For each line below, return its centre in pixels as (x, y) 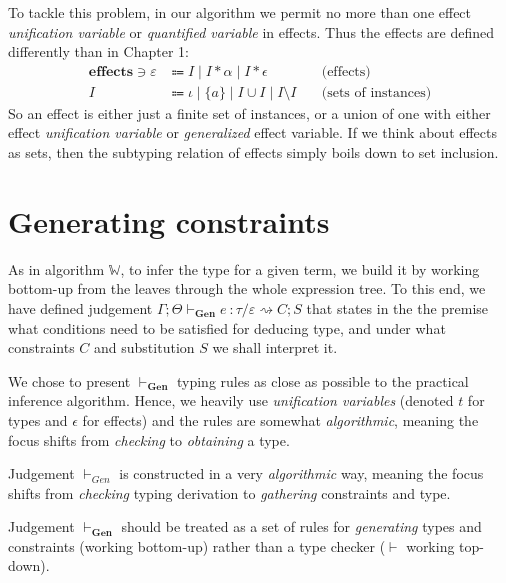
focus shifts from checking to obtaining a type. (149, 439)
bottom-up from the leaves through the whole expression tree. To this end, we (247, 288)
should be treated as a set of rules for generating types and (301, 526)
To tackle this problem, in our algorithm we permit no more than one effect (240, 12)
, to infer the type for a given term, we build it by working (300, 268)
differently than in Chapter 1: (98, 51)
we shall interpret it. (275, 347)
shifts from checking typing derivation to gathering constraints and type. (229, 492)
